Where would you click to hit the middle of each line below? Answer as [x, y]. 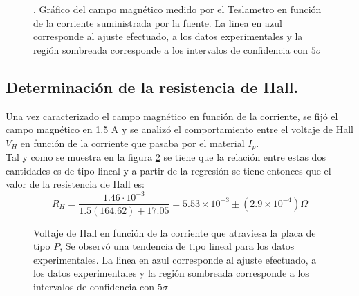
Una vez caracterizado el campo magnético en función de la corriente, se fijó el [172, 116]
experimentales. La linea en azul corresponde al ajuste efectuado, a [175, 259]
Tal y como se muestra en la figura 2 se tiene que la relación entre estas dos [166, 157]
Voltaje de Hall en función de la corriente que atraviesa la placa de [175, 232]
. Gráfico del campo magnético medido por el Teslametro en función [177, 9]
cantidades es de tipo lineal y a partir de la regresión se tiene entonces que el [168, 170]
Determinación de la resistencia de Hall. [152, 87]
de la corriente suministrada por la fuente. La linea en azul [158, 22]
